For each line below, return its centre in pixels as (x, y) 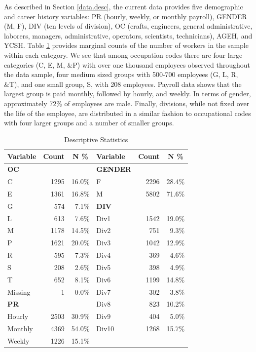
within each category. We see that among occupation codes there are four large (123, 55)
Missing (19, 292)
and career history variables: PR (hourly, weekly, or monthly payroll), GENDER (126, 16)
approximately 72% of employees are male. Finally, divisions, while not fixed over (127, 103)
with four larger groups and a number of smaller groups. (89, 123)
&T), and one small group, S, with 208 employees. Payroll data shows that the (123, 84)
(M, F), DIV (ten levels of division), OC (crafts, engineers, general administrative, (128, 26)
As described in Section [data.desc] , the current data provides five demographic (124, 6)
